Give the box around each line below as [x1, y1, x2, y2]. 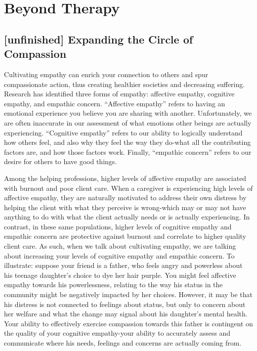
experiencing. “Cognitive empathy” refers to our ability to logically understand [4, 127, 243, 137]
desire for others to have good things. [4, 156, 117, 167]
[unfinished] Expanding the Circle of [4, 31, 193, 46]
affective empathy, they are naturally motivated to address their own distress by [4, 192, 247, 203]
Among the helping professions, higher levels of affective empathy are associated [4, 173, 247, 183]
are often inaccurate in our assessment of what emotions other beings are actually [4, 117, 252, 128]
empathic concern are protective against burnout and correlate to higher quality [4, 231, 246, 241]
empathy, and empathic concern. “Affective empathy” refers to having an [4, 98, 225, 108]
